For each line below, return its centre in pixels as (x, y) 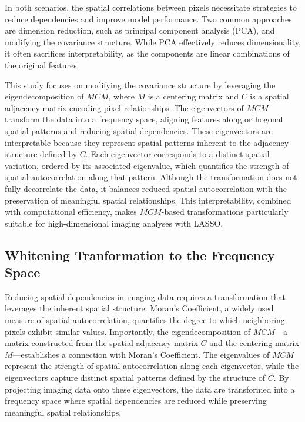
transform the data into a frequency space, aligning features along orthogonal (144, 119)
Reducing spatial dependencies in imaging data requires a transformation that (145, 296)
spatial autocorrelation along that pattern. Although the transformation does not (151, 177)
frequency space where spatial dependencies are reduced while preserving (136, 401)
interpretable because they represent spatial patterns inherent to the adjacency (147, 142)
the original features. (42, 64)
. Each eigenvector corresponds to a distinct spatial (177, 154)
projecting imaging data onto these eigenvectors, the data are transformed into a (150, 389)
